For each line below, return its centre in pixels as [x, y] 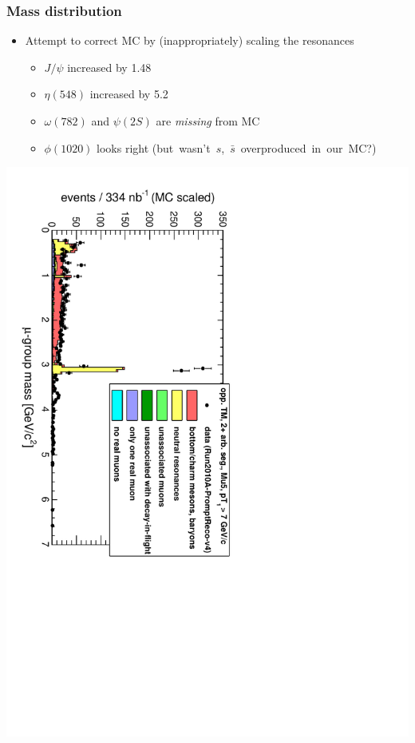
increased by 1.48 [109, 67]
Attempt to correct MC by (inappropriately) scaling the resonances [190, 40]
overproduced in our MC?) [308, 147]
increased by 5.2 [129, 94]
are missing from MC [208, 121]
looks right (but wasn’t [154, 147]
